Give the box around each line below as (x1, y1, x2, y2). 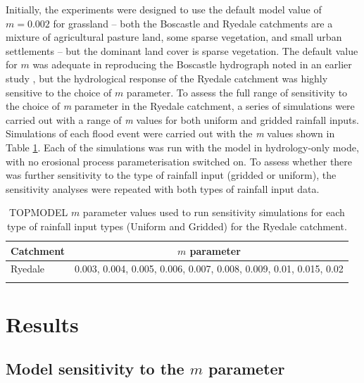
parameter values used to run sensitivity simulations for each (82, 205, 345, 220)
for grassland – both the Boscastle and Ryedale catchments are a (53, 15, 333, 30)
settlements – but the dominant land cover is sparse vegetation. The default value (6, 43, 358, 58)
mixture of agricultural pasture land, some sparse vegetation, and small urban (6, 30, 342, 44)
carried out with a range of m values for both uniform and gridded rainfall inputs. (6, 112, 359, 127)
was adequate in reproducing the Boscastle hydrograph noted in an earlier (32, 57, 352, 72)
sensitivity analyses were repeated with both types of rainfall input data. (6, 181, 320, 196)
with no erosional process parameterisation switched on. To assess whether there (6, 153, 353, 168)
